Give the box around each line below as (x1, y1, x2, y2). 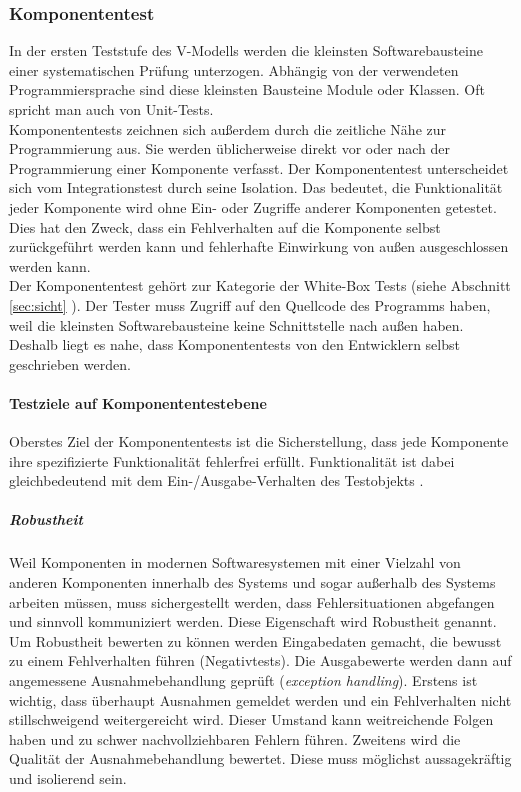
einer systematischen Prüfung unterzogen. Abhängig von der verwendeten (9, 59, 459, 80)
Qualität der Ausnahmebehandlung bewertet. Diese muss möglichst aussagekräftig (9, 748, 512, 769)
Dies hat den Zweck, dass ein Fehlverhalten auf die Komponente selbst (9, 216, 441, 237)
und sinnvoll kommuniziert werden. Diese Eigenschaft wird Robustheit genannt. (9, 611, 497, 632)
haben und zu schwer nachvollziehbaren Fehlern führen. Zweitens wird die (9, 728, 461, 749)
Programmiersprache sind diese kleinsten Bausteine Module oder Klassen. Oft (9, 79, 485, 100)
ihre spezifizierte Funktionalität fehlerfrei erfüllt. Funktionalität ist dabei (9, 450, 455, 471)
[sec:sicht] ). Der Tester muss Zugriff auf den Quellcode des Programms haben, (9, 294, 491, 315)
